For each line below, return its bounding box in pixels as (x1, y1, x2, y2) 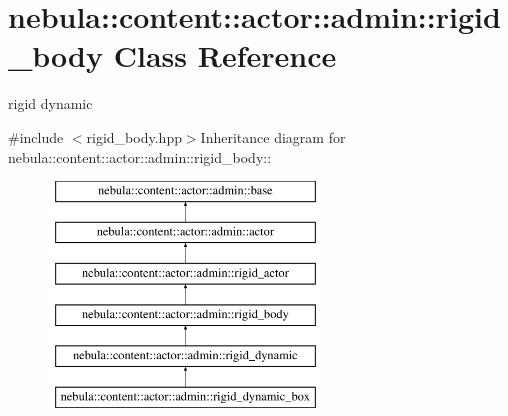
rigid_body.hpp (86, 126, 182, 147)
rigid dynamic (8, 93, 93, 114)
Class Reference (113, 35, 337, 76)
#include (8, 126, 64, 147)
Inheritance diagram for (200, 126, 346, 147)
